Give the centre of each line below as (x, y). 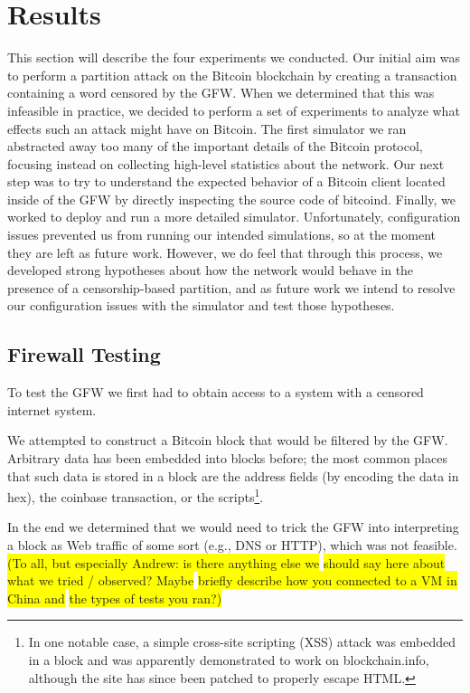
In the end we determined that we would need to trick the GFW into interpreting (233, 527)
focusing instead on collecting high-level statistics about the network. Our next (226, 163)
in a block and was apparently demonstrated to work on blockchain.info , (229, 660)
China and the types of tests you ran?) (115, 598)
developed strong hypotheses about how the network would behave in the (211, 270)
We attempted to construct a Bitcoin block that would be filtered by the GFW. (228, 440)
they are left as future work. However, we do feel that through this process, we (225, 252)
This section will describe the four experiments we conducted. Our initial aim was (234, 57)
